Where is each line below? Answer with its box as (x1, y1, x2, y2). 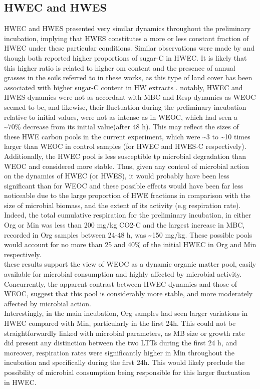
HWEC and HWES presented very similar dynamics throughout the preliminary (4, 23, 251, 34)
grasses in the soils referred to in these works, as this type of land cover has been (4, 72, 252, 83)
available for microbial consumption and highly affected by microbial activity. (4, 269, 242, 279)
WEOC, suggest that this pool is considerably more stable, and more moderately (4, 288, 253, 299)
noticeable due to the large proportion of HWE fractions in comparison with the (4, 190, 250, 201)
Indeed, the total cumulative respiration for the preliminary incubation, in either (4, 210, 251, 220)
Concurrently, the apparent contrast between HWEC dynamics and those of (4, 278, 237, 289)
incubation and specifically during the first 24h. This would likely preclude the (4, 357, 245, 367)
